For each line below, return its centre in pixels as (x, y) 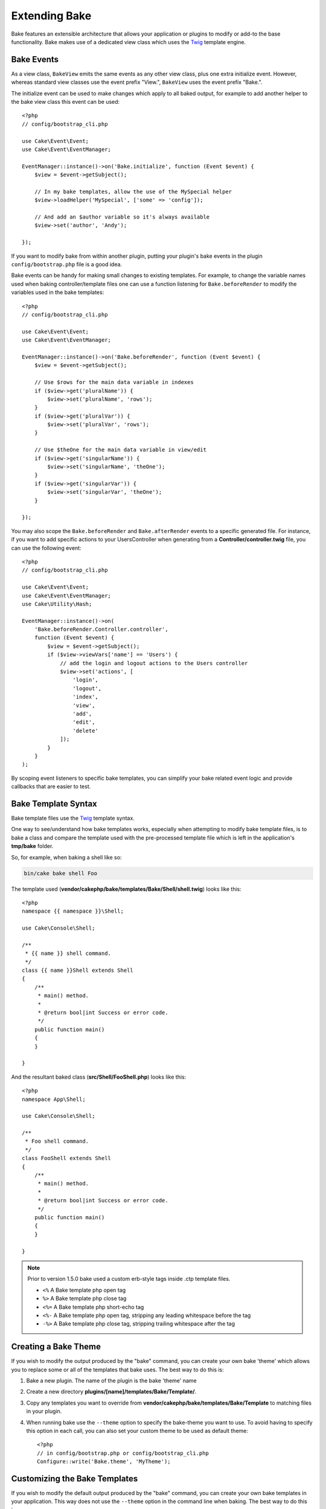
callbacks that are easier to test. (51, 786)
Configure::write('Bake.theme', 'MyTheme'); (104, 1462)
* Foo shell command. (57, 1141)
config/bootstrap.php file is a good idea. (67, 264)
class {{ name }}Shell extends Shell (78, 971)
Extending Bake (51, 16)
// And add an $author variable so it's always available (122, 217)
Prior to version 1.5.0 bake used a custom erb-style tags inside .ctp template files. (129, 1279)
